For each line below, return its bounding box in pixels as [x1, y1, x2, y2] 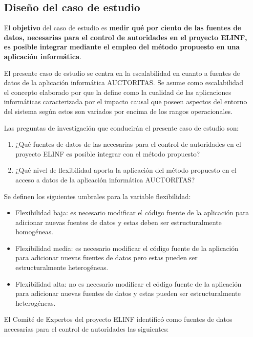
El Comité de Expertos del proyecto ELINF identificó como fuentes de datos [4, 314, 232, 324]
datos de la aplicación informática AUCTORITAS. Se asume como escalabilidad [4, 77, 244, 88]
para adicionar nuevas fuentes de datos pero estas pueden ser [15, 252, 198, 263]
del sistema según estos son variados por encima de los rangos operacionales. [4, 106, 232, 116]
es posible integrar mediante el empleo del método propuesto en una [4, 42, 240, 52]
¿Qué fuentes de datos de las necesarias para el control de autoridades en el [15, 139, 241, 149]
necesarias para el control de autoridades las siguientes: [4, 324, 169, 334]
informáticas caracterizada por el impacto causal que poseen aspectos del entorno [4, 96, 247, 107]
